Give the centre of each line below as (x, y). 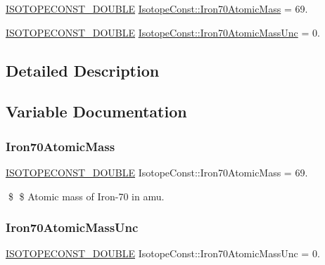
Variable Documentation (96, 111)
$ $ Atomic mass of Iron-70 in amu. (86, 196)
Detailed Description (83, 70)
